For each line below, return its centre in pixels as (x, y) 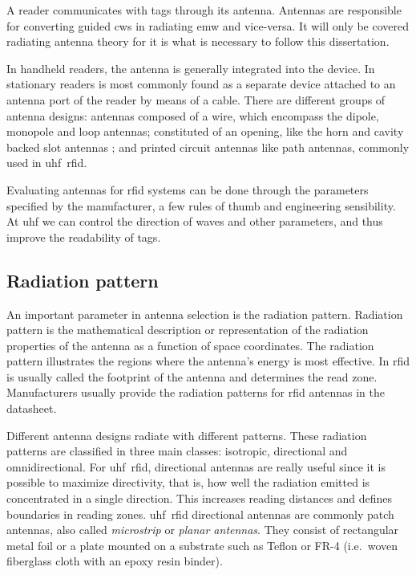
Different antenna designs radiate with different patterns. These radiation (187, 435)
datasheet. (32, 408)
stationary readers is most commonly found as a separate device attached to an (201, 84)
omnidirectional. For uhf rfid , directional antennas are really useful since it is (196, 466)
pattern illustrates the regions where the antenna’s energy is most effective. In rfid (208, 361)
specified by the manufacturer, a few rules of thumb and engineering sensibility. (201, 205)
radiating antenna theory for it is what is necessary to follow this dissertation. (198, 41)
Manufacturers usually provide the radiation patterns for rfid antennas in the (196, 392)
